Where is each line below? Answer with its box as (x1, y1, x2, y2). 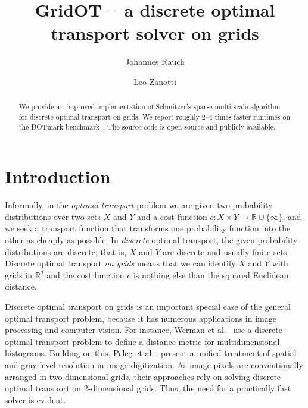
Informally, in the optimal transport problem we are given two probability (5, 199, 273, 211)
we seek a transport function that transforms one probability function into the (5, 222, 291, 234)
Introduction (5, 164, 111, 189)
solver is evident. (5, 393, 66, 406)
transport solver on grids (51, 21, 259, 45)
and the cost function (46, 268, 125, 281)
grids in (5, 268, 33, 281)
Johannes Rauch (125, 55, 185, 68)
